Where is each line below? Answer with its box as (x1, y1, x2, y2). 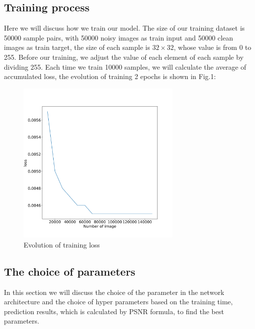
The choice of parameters (4, 263, 135, 279)
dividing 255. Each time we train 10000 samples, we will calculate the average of (4, 61, 246, 72)
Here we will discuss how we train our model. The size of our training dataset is (4, 23, 245, 33)
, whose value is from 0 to (173, 42, 252, 52)
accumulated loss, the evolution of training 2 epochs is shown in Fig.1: (4, 71, 216, 82)
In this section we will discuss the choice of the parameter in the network (4, 287, 224, 297)
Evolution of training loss (24, 239, 100, 249)
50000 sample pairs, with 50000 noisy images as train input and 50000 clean (4, 32, 233, 42)
